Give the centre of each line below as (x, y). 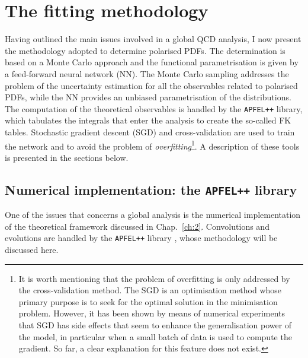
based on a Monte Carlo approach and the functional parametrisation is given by (152, 62)
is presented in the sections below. (67, 157)
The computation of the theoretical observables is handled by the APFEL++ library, (154, 108)
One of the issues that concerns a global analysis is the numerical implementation (153, 215)
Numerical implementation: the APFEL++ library (151, 189)
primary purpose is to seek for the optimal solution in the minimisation (148, 301)
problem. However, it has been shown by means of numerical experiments (152, 313)
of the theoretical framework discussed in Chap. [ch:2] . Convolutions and (137, 226)
